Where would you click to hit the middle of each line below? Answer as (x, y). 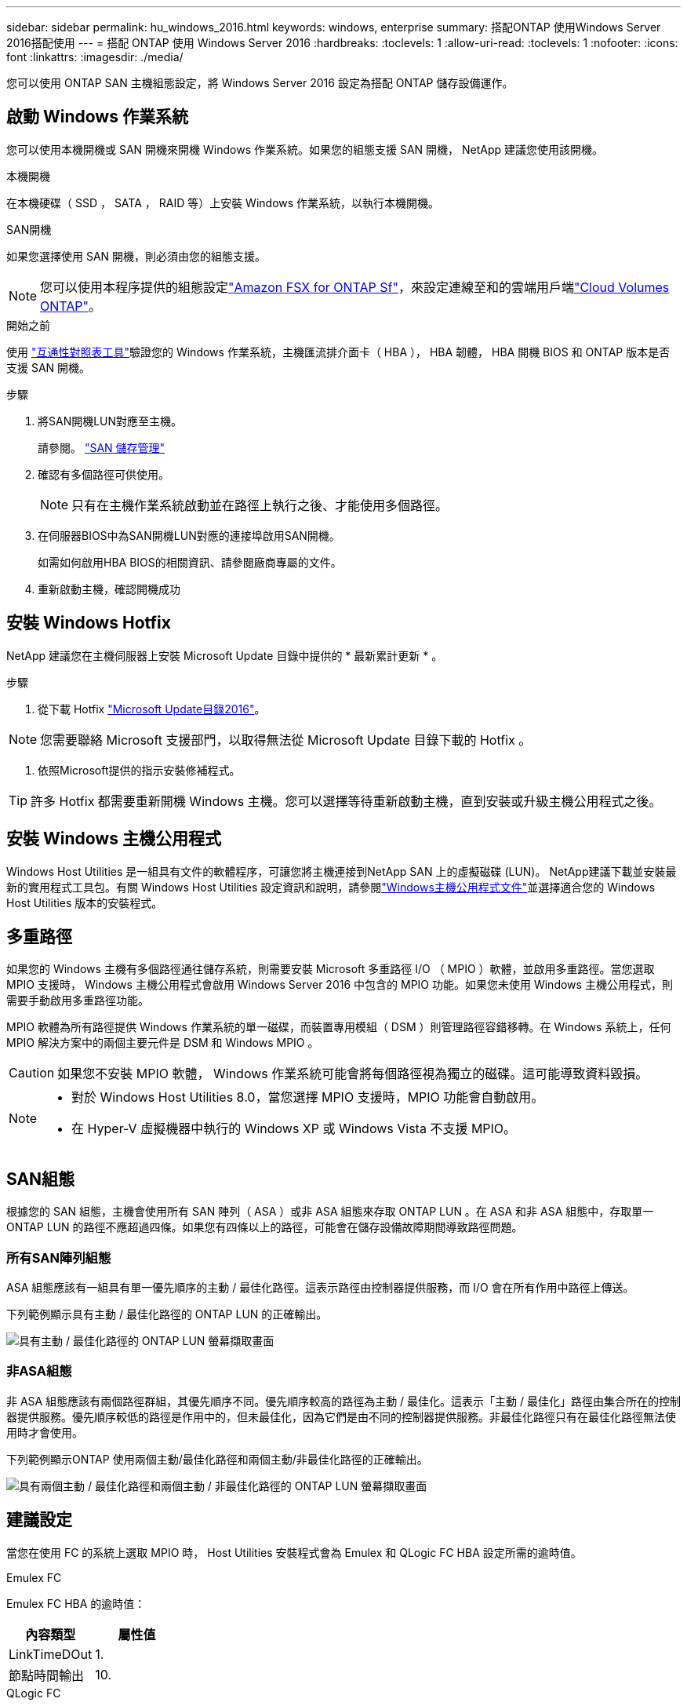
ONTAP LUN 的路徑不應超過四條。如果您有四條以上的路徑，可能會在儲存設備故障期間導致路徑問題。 (265, 1227)
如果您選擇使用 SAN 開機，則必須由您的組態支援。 (136, 256)
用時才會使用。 (45, 1432)
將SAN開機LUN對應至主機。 (110, 421)
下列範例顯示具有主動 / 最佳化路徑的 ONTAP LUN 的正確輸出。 (167, 1314)
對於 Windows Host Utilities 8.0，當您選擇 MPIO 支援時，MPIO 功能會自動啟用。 (308, 1097)
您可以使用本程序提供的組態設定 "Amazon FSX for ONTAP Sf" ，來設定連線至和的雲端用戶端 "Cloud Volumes (355, 287)
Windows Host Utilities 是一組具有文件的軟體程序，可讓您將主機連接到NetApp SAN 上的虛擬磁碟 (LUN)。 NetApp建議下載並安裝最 (342, 871)
